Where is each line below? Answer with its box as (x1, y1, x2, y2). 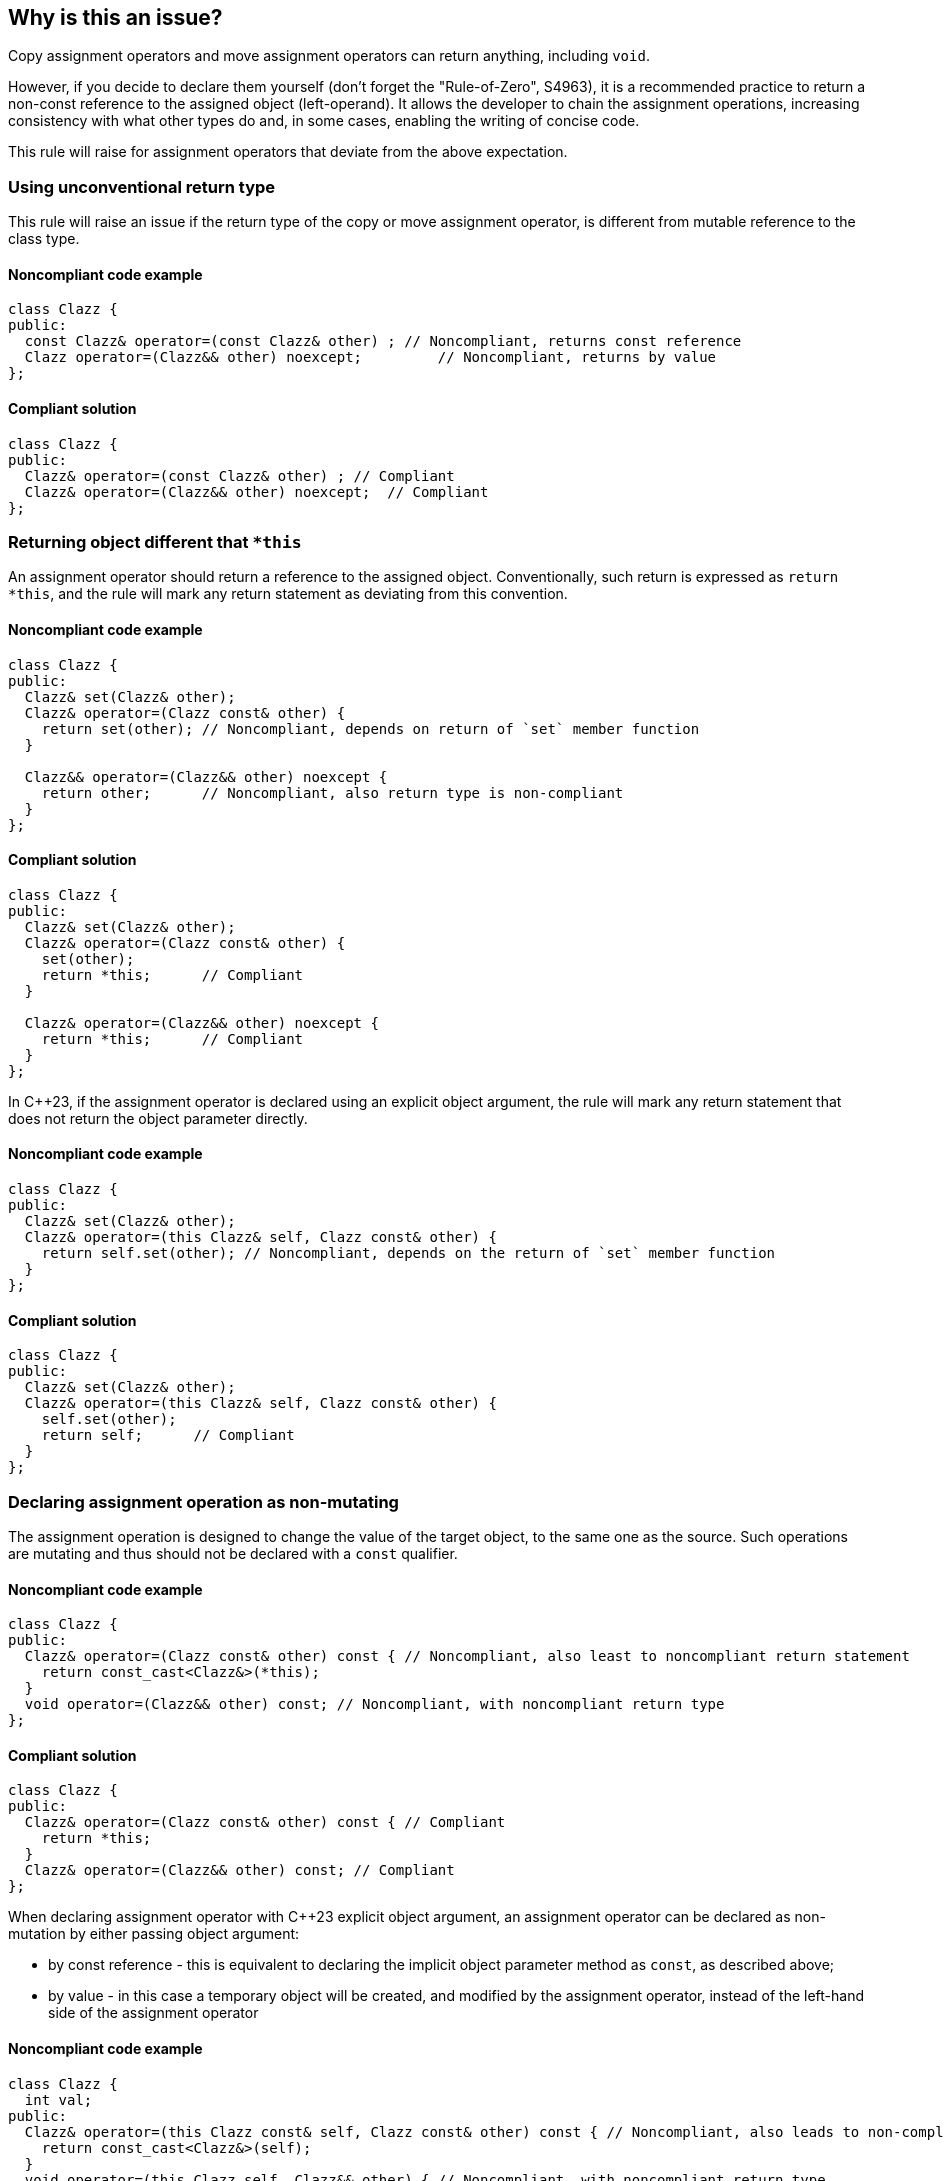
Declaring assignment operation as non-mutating (8, 1491, 399, 1512)
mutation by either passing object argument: (8, 1925, 300, 1943)
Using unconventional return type (8, 176, 276, 197)
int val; (24, 2091, 93, 2108)
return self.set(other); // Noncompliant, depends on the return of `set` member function (41, 1245, 776, 1262)
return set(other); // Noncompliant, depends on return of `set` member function (41, 720, 700, 737)
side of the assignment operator (48, 2004, 259, 2022)
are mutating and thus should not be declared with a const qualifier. (8, 1544, 458, 1562)
